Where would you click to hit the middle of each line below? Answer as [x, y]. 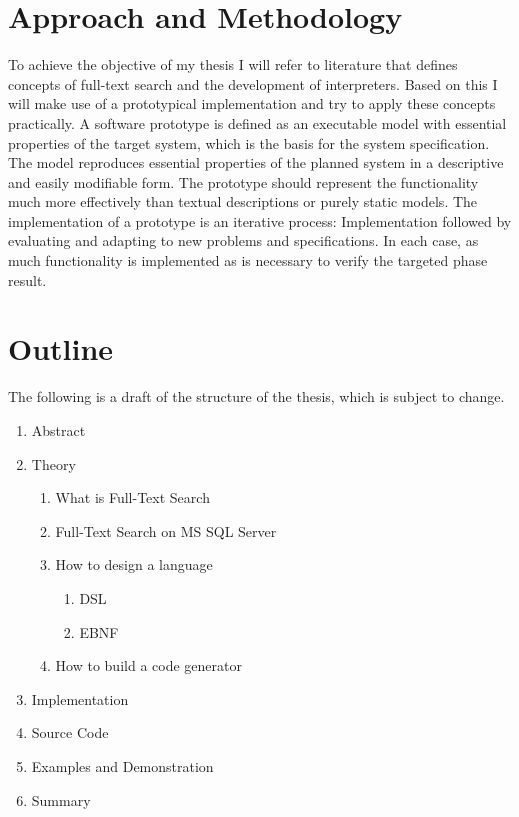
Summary [61, 799]
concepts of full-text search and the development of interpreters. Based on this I [253, 83]
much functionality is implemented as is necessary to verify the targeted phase [248, 260]
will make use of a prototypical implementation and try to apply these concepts [252, 103]
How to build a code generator [148, 665]
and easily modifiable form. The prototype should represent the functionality [243, 181]
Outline [61, 348]
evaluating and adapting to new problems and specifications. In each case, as [243, 240]
